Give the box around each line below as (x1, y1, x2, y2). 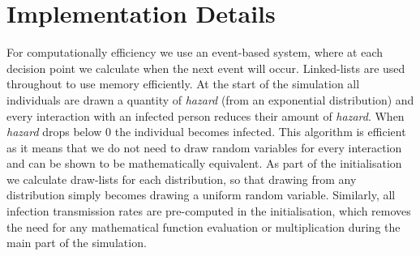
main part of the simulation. (6, 234, 147, 251)
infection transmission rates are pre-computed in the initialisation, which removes (6, 203, 411, 220)
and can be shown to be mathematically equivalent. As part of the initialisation (6, 155, 402, 172)
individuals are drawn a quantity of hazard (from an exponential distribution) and (6, 91, 414, 108)
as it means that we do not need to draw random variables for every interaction (6, 139, 402, 156)
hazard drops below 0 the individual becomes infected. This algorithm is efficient (6, 123, 406, 140)
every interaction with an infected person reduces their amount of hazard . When (6, 107, 405, 124)
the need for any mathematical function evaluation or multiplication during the (6, 218, 401, 235)
